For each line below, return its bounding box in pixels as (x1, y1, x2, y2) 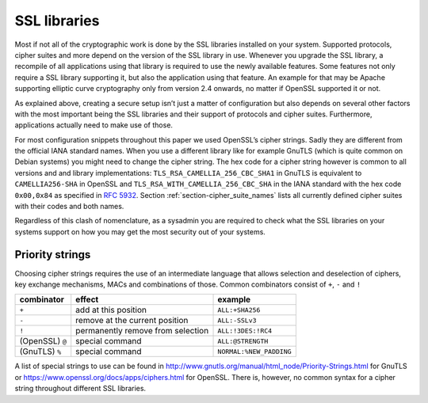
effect (75, 294, 99, 305)
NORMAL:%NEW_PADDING (217, 347, 292, 355)
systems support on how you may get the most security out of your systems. (14, 226, 266, 237)
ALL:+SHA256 (217, 306, 261, 314)
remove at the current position (75, 315, 189, 326)
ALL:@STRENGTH (217, 336, 269, 345)
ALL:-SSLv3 (217, 316, 257, 325)
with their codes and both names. (14, 202, 124, 211)
